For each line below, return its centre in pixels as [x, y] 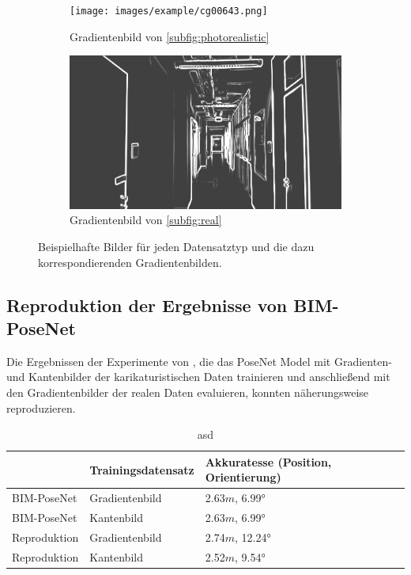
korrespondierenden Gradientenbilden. [130, 262]
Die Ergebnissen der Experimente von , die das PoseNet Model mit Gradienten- [199, 361]
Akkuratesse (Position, [268, 461]
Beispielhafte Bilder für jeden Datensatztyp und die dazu [176, 246]
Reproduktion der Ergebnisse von [147, 305]
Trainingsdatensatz [142, 469]
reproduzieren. [41, 407]
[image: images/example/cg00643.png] [169, 11]
